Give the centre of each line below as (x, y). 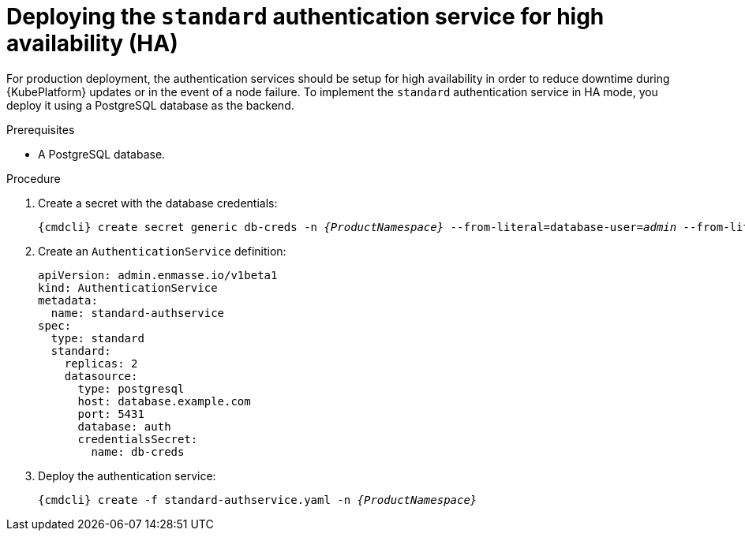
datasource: (101, 376)
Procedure (34, 178)
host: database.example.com (164, 401)
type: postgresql (131, 388)
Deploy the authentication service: (127, 475)
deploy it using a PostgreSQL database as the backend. (150, 105)
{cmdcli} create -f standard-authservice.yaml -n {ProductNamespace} (258, 500)
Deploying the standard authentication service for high (305, 17)
